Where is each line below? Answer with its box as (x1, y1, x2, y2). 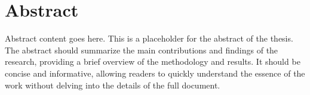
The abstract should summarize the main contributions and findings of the (5, 43, 278, 56)
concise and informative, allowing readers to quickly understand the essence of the (5, 66, 305, 79)
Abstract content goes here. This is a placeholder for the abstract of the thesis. (5, 32, 293, 45)
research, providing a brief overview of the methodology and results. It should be (5, 55, 300, 68)
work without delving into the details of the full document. (5, 78, 220, 91)
